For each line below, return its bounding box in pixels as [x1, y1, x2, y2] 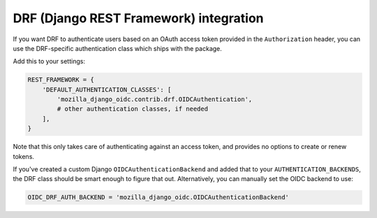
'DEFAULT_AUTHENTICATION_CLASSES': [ [42, 86, 172, 93]
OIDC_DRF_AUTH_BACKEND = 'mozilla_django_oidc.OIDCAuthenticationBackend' [27, 194, 290, 201]
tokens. [13, 152, 35, 160]
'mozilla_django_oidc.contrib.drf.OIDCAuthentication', [57, 95, 253, 104]
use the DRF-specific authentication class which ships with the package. [13, 44, 223, 52]
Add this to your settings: [13, 57, 85, 65]
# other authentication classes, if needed [57, 105, 209, 113]
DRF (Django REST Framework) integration [13, 10, 265, 26]
